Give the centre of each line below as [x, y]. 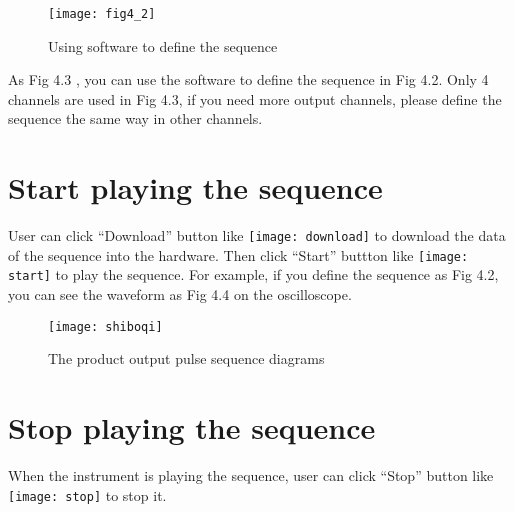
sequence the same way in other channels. [135, 118]
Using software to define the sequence [163, 45]
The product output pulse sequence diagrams [186, 358]
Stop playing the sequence [192, 427]
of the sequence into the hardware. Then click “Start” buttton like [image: [238, 254]
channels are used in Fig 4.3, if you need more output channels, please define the [255, 98]
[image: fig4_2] [102, 14]
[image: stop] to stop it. [87, 494]
